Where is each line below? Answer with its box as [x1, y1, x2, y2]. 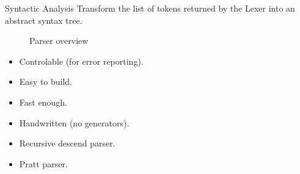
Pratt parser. [19, 157, 68, 170]
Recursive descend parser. [19, 137, 115, 150]
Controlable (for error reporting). [19, 54, 144, 67]
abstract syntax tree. [5, 13, 82, 26]
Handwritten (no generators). [19, 116, 130, 129]
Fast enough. [19, 95, 67, 108]
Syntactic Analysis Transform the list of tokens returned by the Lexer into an [5, 2, 295, 14]
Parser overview [29, 34, 89, 47]
